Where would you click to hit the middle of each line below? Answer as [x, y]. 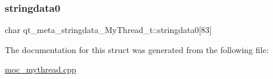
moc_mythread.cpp [41, 69]
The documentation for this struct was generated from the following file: [137, 49]
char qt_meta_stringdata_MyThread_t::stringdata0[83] [108, 30]
